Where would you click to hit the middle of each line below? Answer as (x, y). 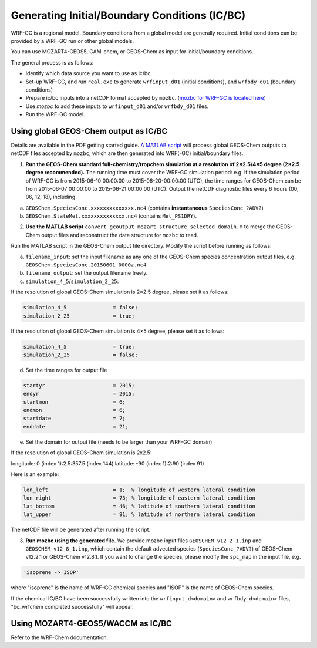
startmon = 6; (74, 402)
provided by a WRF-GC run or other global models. (72, 41)
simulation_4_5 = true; (79, 347)
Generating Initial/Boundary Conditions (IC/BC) (128, 15)
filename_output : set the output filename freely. (87, 273)
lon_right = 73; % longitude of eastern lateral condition (139, 498)
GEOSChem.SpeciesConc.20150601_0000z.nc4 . (87, 265)
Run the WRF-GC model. (55, 114)
